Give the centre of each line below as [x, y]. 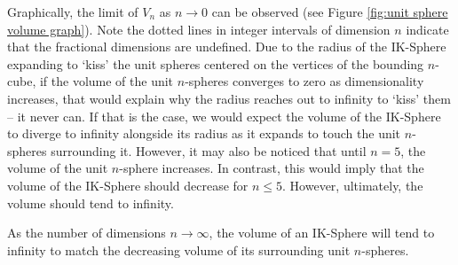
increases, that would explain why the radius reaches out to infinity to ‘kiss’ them [229, 98]
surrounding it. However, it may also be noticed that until [209, 150]
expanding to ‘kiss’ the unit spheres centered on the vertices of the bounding [216, 63]
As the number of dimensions [87, 233]
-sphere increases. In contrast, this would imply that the [272, 168]
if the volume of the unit [107, 81]
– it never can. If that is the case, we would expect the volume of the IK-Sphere [224, 116]
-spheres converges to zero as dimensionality [304, 81]
